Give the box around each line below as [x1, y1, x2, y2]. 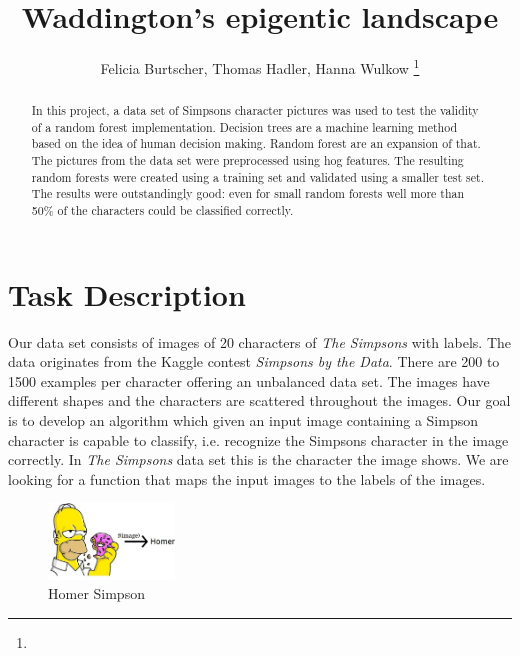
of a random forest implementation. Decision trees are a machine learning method [31, 118, 458, 135]
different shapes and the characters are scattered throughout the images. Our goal [8, 390, 511, 411]
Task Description [8, 273, 246, 314]
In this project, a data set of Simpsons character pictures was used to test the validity [31, 102, 479, 119]
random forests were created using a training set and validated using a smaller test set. [31, 168, 484, 185]
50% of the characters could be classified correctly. [31, 202, 294, 219]
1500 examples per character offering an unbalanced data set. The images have [8, 370, 490, 391]
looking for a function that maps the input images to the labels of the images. [8, 468, 486, 489]
